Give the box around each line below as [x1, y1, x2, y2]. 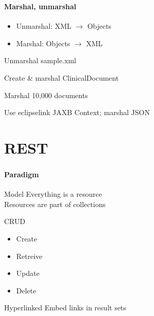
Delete [16, 285, 36, 295]
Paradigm [4, 169, 39, 179]
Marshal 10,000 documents [4, 89, 88, 100]
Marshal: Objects [16, 38, 70, 48]
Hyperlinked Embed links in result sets [4, 302, 126, 313]
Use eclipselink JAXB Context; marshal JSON [4, 107, 150, 118]
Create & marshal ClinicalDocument [4, 72, 119, 83]
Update [16, 268, 40, 278]
